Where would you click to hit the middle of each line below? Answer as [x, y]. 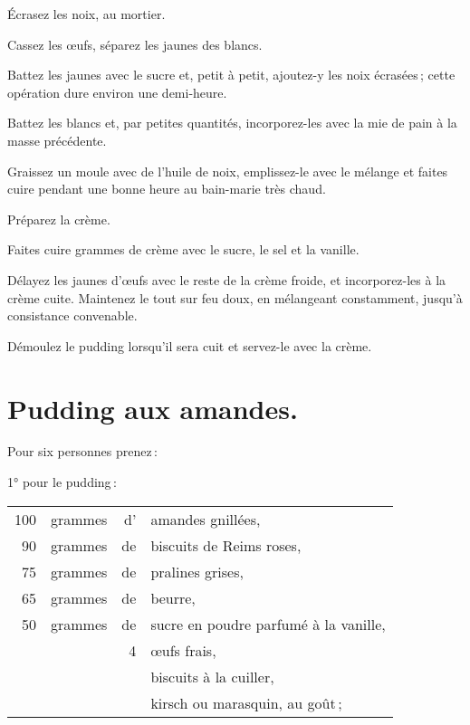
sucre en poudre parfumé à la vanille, [268, 624]
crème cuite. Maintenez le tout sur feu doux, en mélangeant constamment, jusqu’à [235, 297]
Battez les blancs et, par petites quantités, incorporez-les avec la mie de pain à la [232, 123]
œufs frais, [183, 650]
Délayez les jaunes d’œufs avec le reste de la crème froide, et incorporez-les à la [227, 279]
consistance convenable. [72, 315]
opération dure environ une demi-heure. [117, 92]
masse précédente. [57, 140]
